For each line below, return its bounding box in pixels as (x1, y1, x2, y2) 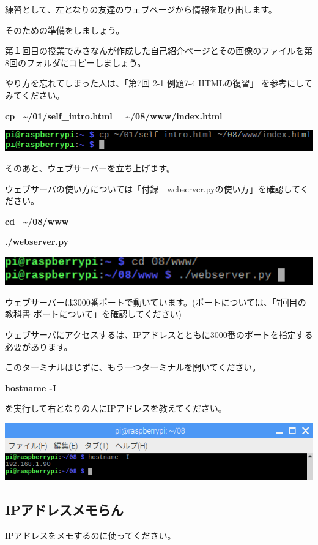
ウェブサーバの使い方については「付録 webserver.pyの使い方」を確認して (5, 182, 300, 195)
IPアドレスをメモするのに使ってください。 (5, 528, 176, 541)
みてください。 (5, 88, 65, 101)
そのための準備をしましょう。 (5, 23, 125, 36)
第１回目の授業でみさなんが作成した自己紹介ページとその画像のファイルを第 (5, 44, 313, 57)
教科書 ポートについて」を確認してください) (5, 307, 182, 320)
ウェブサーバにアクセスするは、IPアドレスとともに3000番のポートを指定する (5, 328, 313, 341)
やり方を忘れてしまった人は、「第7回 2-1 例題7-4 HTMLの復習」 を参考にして (5, 77, 312, 89)
